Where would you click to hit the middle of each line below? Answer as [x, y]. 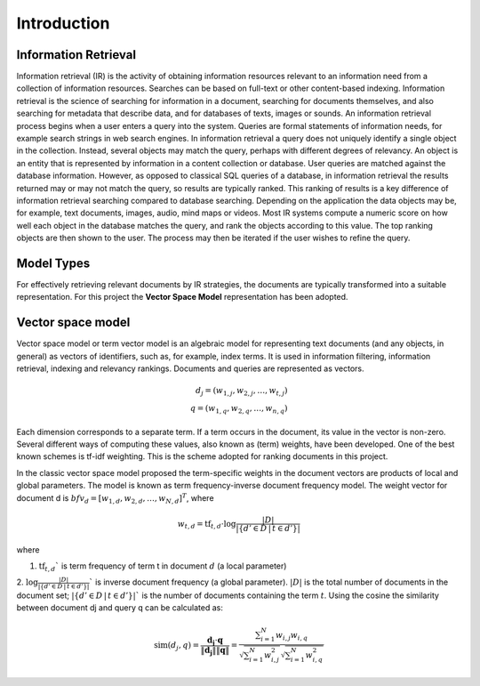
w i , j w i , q [292, 636]
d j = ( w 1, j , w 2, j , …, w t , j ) [242, 391]
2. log [28, 582]
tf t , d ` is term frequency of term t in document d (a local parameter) [163, 567]
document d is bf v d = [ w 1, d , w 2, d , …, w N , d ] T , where [115, 498]
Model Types [53, 263]
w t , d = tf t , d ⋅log [207, 525]
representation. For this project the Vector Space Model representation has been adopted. [182, 297]
